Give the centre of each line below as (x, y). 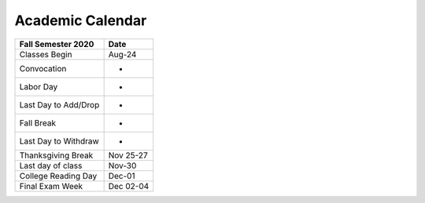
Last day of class (51, 165)
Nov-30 (122, 165)
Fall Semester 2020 (57, 44)
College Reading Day (58, 176)
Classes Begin (46, 54)
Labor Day (39, 86)
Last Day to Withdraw (59, 141)
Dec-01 (122, 176)
